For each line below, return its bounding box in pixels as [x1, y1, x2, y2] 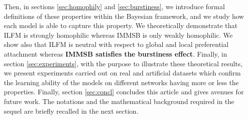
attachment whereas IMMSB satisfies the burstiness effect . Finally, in [4, 48, 227, 59]
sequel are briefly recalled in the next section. [4, 105, 139, 116]
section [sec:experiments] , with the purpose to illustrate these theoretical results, [4, 58, 243, 68]
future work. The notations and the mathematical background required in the [4, 96, 234, 106]
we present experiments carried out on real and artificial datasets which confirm [4, 68, 241, 78]
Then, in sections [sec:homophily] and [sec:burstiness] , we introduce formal [4, 1, 225, 11]
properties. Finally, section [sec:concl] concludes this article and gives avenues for [4, 87, 244, 97]
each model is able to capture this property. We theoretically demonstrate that [4, 20, 238, 30]
